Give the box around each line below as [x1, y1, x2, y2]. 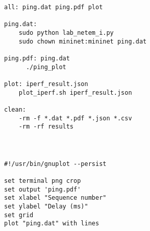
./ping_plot [26, 63, 66, 71]
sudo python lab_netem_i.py [18, 29, 114, 36]
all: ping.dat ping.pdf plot [4, 4, 103, 11]
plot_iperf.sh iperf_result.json [18, 89, 132, 96]
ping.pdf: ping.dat [4, 54, 70, 62]
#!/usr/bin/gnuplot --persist [4, 160, 107, 167]
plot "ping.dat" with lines [4, 220, 99, 227]
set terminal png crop [4, 177, 81, 184]
